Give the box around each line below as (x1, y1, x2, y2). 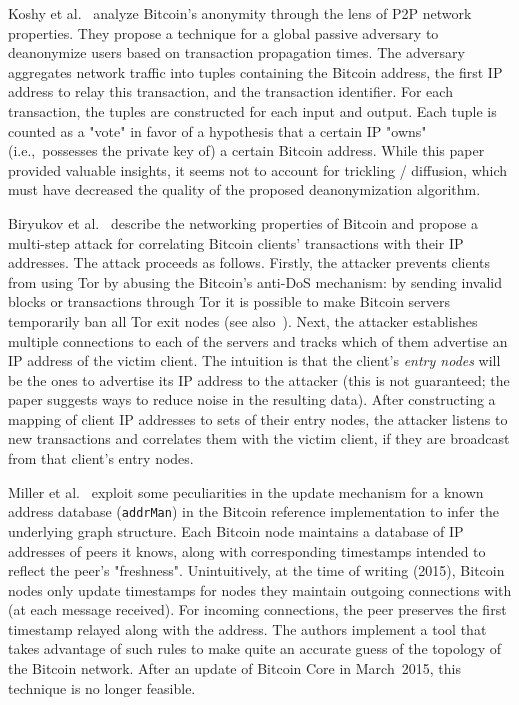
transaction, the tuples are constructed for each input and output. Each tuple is (8, 100, 497, 121)
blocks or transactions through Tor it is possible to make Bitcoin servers (8, 291, 451, 312)
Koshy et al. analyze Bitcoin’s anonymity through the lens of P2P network (8, 3, 472, 23)
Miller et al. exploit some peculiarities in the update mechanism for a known (8, 481, 484, 502)
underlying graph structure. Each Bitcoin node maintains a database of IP (8, 520, 464, 541)
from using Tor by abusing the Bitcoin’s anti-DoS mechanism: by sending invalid (8, 271, 502, 292)
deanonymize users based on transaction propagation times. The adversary (8, 42, 465, 63)
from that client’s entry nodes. (8, 448, 194, 469)
